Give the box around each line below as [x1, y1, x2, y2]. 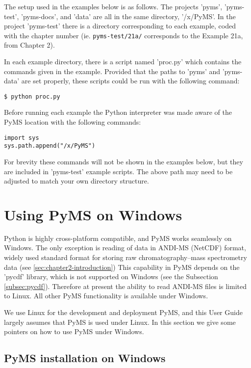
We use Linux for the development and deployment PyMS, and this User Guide [4, 307, 243, 317]
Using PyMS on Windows [4, 204, 182, 224]
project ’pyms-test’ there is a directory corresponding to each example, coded [4, 21, 236, 31]
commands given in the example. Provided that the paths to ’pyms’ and [4, 66, 221, 76]
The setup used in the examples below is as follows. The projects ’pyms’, [4, 1, 223, 11]
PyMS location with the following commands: [4, 117, 141, 127]
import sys [4, 134, 39, 141]
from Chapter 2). [4, 40, 55, 50]
